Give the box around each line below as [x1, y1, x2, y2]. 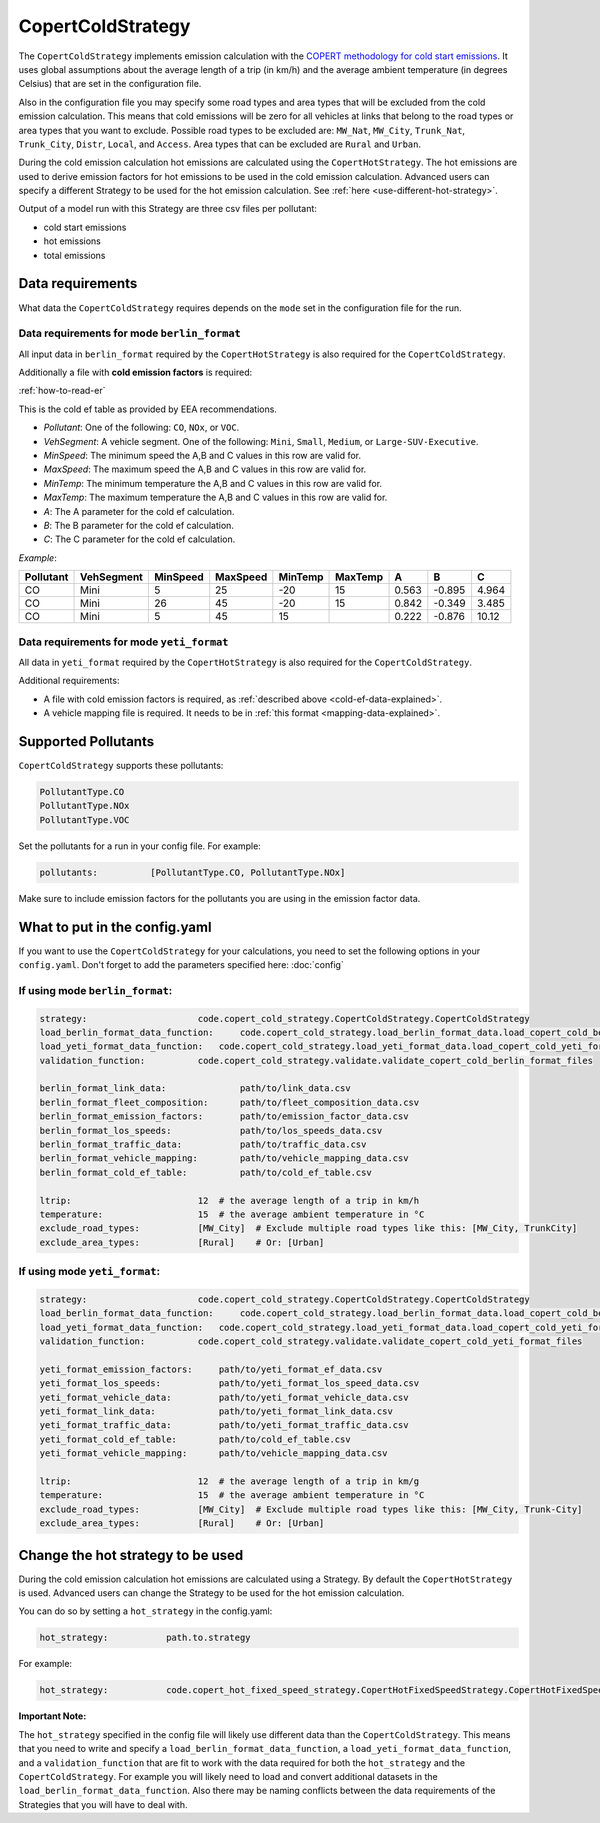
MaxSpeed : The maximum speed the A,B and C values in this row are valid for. [43, 463, 367, 475]
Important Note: [18, 1710, 87, 1722]
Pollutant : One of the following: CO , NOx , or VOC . [43, 421, 240, 434]
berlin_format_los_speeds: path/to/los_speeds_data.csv [39, 1125, 383, 1136]
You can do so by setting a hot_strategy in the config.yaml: [18, 1605, 273, 1617]
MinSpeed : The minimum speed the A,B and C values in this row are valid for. [43, 450, 362, 462]
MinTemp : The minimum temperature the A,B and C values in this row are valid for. [43, 477, 383, 489]
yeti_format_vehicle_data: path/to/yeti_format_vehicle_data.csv [39, 1391, 409, 1403]
